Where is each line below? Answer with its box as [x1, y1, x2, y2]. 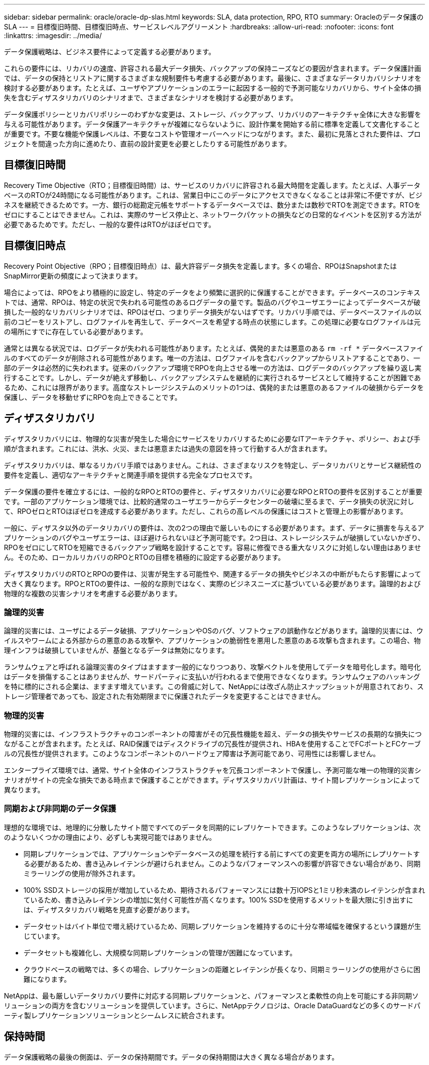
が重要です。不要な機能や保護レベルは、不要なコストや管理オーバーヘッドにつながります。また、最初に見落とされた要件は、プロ [4, 130, 421, 138]
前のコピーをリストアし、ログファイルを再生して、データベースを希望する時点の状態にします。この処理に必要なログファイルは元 [4, 317, 421, 326]
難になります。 [24, 974, 71, 983]
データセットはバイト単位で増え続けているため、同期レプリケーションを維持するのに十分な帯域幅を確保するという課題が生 [24, 922, 421, 930]
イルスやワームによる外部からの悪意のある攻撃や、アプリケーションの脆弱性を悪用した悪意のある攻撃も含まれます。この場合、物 [4, 636, 421, 645]
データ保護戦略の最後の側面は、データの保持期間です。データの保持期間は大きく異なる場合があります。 [4, 1052, 339, 1061]
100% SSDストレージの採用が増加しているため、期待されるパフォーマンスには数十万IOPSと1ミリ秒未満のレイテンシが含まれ [24, 885, 425, 894]
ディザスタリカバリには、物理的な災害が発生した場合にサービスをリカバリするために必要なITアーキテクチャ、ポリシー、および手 [4, 434, 421, 443]
